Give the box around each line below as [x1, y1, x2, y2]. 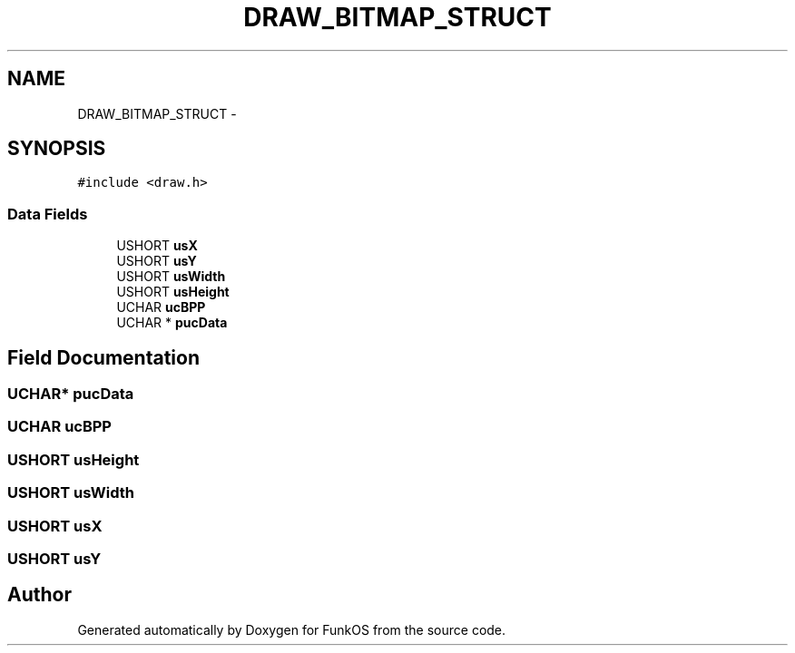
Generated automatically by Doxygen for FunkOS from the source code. [77, 621, 506, 638]
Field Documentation [7, 346, 200, 369]
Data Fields [7, 204, 88, 223]
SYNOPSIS [7, 137, 106, 161]
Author [7, 583, 72, 607]
